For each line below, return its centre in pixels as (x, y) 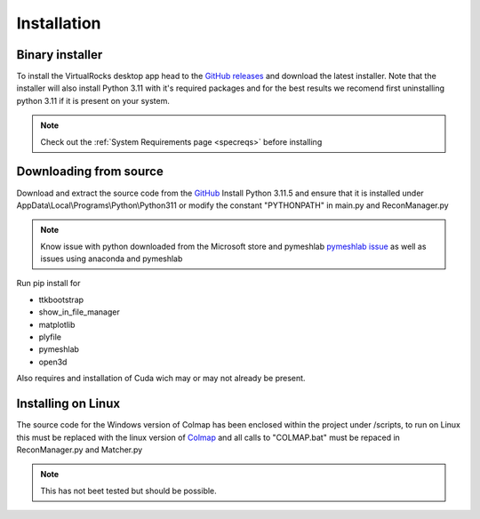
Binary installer (60, 55)
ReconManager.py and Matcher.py (80, 450)
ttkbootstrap (61, 299)
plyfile (50, 337)
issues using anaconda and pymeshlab (112, 259)
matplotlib (57, 324)
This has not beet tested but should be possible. (128, 491)
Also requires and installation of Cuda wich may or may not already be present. (161, 379)
